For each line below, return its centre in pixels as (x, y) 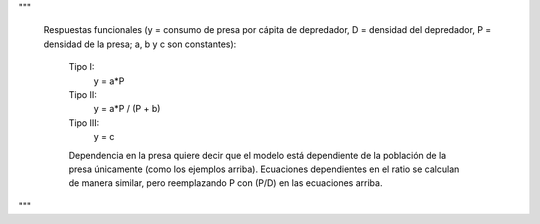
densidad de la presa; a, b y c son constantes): (140, 44)
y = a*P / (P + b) (127, 109)
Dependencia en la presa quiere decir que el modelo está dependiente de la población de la (257, 155)
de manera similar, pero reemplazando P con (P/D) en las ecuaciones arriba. (225, 183)
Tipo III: (84, 122)
